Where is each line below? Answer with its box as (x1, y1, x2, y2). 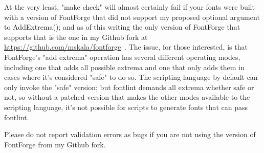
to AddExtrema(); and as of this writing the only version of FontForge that (4, 21, 240, 32)
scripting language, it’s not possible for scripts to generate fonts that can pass (4, 101, 248, 112)
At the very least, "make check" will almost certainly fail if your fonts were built (4, 2, 255, 12)
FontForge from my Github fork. (4, 139, 106, 149)
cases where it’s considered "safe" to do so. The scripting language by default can (4, 72, 258, 82)
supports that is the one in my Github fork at (4, 31, 148, 42)
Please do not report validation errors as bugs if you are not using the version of (4, 129, 256, 140)
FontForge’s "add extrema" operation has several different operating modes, (4, 51, 240, 62)
